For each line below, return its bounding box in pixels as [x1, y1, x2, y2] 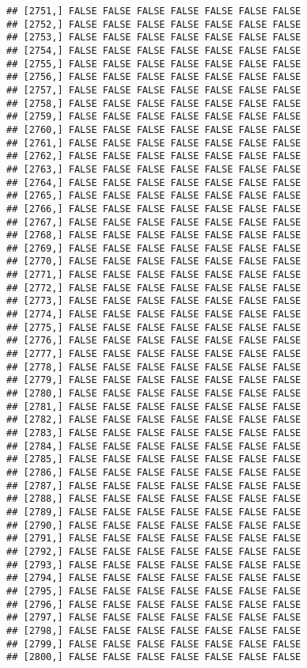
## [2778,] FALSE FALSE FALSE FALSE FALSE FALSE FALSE [6, 361, 301, 373]
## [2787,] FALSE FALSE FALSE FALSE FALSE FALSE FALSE [6, 480, 301, 492]
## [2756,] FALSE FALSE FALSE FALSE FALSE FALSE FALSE [6, 71, 301, 83]
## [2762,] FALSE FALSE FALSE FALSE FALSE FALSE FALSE [6, 150, 301, 162]
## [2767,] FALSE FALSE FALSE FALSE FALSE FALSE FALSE [6, 216, 301, 228]
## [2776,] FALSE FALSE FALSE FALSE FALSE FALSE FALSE [6, 335, 301, 347]
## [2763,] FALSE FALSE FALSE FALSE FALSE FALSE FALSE [6, 163, 301, 175]
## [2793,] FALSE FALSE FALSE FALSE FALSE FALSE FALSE [6, 559, 301, 571]
